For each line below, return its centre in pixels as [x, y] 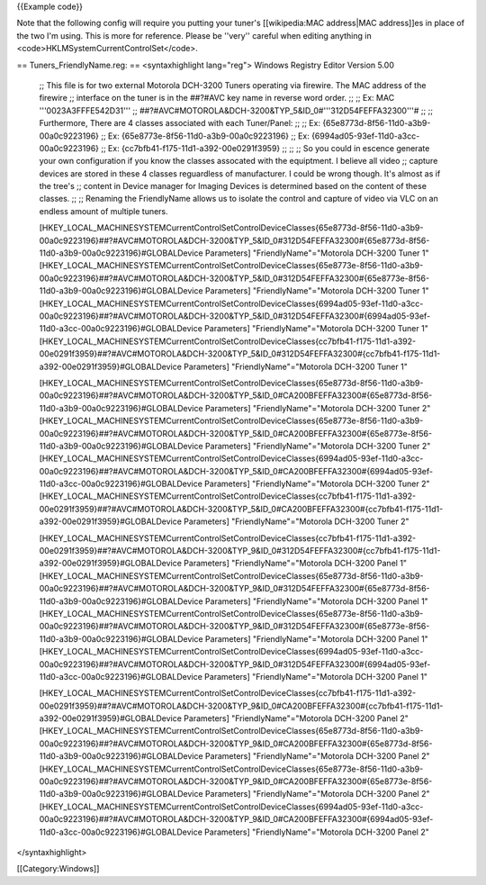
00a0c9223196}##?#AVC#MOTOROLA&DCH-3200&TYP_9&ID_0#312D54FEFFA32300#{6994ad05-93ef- [235, 664]
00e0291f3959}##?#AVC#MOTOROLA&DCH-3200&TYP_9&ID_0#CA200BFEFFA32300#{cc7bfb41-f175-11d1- [241, 706]
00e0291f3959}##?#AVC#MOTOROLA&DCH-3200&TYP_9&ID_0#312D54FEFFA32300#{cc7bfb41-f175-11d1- [240, 551]
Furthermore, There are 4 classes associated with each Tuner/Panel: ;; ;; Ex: [180, 123]
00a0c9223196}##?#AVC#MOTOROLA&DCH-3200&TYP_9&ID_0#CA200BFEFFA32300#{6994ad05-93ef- [236, 819]
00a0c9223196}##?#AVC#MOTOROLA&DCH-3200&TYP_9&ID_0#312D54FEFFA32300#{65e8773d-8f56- [235, 589]
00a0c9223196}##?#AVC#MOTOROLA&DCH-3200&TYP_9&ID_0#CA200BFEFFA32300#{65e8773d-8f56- [236, 744]
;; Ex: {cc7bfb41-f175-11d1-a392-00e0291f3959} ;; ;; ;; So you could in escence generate [265, 148]
